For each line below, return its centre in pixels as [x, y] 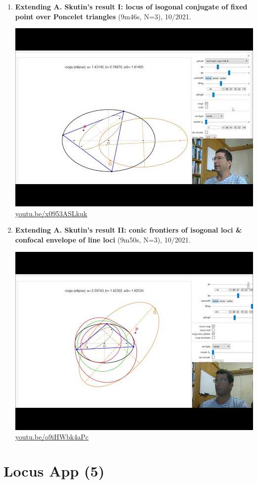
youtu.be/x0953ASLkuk [51, 213]
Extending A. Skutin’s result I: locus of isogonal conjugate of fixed [131, 6]
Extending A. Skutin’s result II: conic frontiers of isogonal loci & [128, 230]
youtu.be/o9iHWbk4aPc [52, 437]
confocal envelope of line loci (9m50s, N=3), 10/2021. [103, 239]
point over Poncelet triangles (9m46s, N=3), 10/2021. [103, 16]
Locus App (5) [54, 470]
